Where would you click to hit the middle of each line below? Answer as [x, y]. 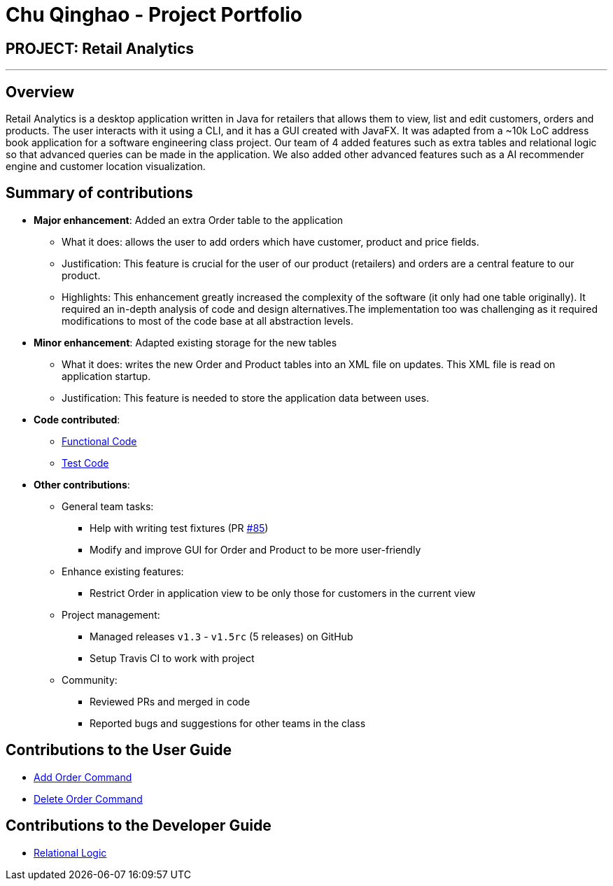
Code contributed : [77, 419]
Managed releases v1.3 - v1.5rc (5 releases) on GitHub [221, 636]
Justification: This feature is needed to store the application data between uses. [246, 398]
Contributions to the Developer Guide [139, 826]
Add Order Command [83, 777]
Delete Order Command [88, 799]
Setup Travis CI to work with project [172, 658]
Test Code [85, 463]
